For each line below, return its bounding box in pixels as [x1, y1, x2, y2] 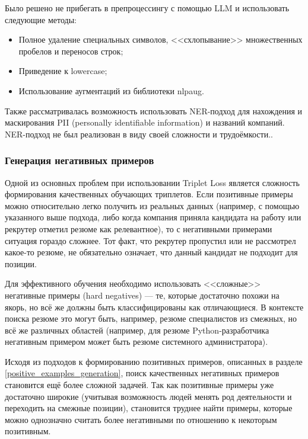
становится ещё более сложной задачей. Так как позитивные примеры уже [5, 379, 274, 391]
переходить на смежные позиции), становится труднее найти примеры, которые [5, 402, 293, 414]
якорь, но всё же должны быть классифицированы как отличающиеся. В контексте [5, 300, 304, 313]
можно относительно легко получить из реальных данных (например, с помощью [5, 199, 300, 212]
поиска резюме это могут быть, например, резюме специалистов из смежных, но [5, 312, 297, 325]
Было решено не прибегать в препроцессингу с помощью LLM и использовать [5, 2, 290, 14]
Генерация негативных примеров [5, 153, 154, 168]
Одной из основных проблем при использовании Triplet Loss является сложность [5, 176, 300, 188]
